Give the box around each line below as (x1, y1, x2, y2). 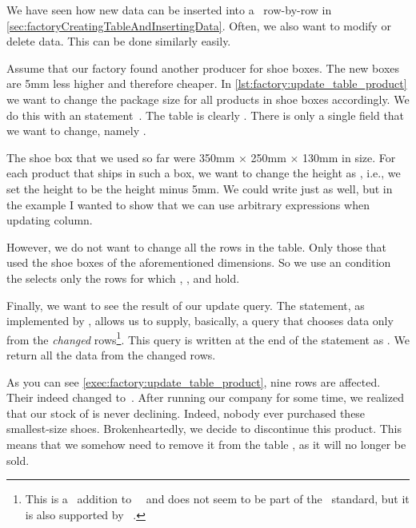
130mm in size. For (302, 149, 396, 165)
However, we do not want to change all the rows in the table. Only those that (6, 238, 387, 255)
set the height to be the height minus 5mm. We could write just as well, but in (6, 180, 393, 197)
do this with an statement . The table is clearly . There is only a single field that (6, 106, 405, 123)
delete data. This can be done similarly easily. (6, 33, 231, 50)
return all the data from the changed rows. (6, 346, 216, 363)
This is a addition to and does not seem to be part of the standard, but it (25, 490, 410, 507)
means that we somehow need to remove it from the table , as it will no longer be (6, 435, 406, 452)
